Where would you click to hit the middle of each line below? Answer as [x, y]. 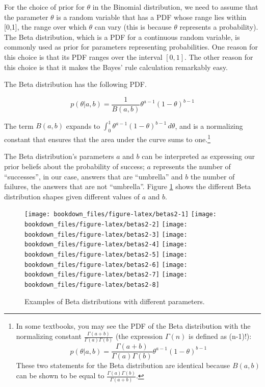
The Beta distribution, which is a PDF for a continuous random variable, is [122, 37]
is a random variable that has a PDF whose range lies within [151, 17]
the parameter [26, 17]
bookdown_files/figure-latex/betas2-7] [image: [106, 275]
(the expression [139, 336]
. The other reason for [219, 56]
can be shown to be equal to [60, 375]
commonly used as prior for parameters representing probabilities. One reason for [131, 47]
